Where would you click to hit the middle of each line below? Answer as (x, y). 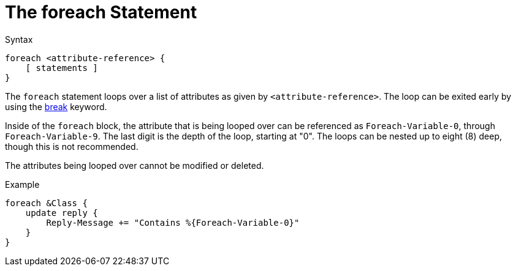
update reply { (62, 213)
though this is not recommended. (72, 146)
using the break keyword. (56, 106)
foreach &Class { (46, 203)
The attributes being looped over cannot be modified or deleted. (135, 165)
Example (22, 184)
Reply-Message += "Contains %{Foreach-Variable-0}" (173, 222)
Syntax (19, 39)
